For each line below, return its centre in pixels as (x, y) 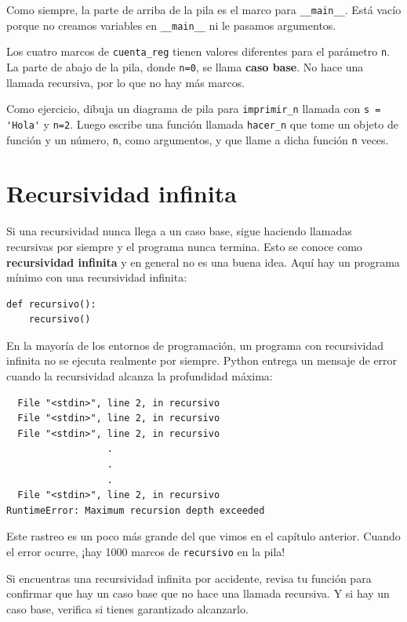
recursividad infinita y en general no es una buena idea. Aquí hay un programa (203, 262)
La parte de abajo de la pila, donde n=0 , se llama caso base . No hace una (185, 66)
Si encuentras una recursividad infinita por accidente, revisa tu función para (189, 578)
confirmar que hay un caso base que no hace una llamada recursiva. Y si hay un (198, 593)
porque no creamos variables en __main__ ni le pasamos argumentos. (171, 25)
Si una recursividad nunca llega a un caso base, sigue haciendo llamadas (179, 231)
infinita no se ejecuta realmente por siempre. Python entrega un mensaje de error (202, 360)
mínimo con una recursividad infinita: (97, 277)
